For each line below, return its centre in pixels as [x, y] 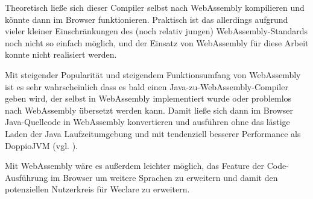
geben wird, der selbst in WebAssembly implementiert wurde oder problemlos [148, 98]
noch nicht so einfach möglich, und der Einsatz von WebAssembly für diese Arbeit [157, 42]
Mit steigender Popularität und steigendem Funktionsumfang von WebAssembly [153, 74]
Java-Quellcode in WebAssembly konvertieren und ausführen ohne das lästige [147, 122]
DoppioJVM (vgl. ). [41, 145]
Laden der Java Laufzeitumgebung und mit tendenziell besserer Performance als [153, 133]
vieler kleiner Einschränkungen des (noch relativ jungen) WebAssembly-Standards [156, 31]
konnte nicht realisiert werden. [61, 54]
